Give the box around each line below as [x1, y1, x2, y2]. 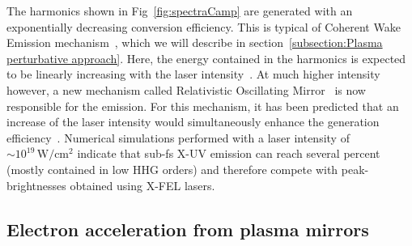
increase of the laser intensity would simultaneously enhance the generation [6, 113, 380, 130]
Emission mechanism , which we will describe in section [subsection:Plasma [6, 34, 383, 51]
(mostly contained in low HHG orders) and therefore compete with [6, 160, 338, 177]
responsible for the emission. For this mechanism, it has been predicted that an [6, 97, 399, 114]
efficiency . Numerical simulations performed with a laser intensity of [6, 129, 350, 146]
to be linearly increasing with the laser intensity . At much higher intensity [6, 66, 380, 83]
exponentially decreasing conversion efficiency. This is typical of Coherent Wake [6, 18, 401, 35]
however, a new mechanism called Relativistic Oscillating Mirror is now [6, 81, 366, 98]
